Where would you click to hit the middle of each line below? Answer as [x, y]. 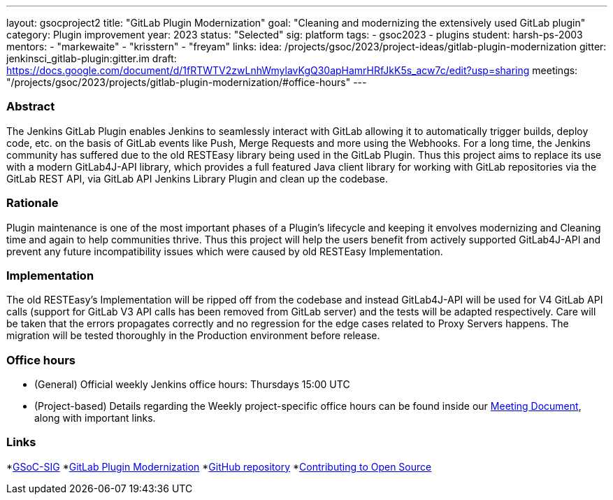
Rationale [33, 203]
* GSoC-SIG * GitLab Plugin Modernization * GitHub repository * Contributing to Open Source [219, 466]
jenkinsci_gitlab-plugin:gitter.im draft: [92, 58]
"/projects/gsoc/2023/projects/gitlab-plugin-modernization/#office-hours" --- [187, 82]
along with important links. [95, 418]
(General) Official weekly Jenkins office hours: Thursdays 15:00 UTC [192, 384]
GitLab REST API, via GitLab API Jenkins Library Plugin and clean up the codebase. [197, 178]
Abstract [31, 107]
